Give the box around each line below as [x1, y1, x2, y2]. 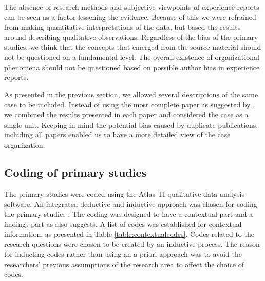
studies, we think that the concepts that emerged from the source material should [4, 42, 261, 52]
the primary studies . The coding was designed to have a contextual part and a [4, 208, 253, 219]
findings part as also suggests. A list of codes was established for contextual [4, 218, 242, 229]
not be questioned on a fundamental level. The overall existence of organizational [4, 51, 259, 62]
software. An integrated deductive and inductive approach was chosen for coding [4, 198, 257, 209]
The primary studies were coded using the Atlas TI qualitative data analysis [4, 188, 245, 199]
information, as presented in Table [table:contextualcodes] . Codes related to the [4, 228, 254, 239]
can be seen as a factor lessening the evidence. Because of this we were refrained [4, 11, 256, 22]
